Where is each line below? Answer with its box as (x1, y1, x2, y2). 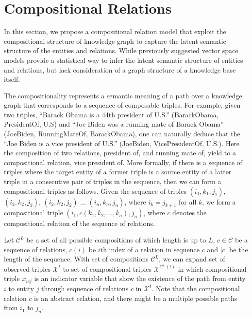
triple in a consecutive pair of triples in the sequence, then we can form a (4, 176, 221, 186)
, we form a (202, 196, 236, 206)
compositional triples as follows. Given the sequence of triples (4, 186, 186, 196)
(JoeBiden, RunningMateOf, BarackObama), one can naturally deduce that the (4, 129, 240, 139)
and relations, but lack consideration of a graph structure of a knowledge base (4, 64, 236, 75)
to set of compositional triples (63, 263, 152, 274)
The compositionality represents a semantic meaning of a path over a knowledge (4, 90, 242, 100)
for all (179, 196, 197, 206)
